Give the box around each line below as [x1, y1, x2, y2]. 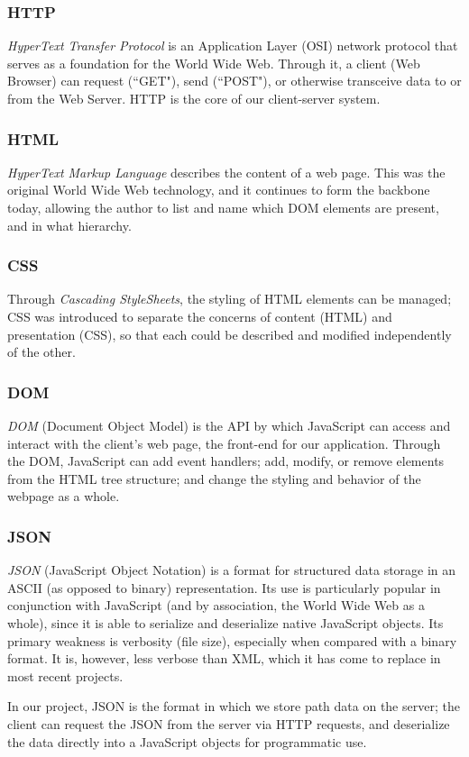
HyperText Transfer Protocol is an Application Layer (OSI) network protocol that [7, 36, 458, 55]
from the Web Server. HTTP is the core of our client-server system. [7, 89, 381, 107]
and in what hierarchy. [7, 215, 132, 234]
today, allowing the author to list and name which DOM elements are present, [7, 198, 439, 216]
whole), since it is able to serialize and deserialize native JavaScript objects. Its [7, 613, 444, 632]
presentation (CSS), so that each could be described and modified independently [7, 324, 452, 343]
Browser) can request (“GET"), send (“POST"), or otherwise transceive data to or [7, 71, 462, 90]
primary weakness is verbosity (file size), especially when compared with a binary [7, 631, 457, 650]
